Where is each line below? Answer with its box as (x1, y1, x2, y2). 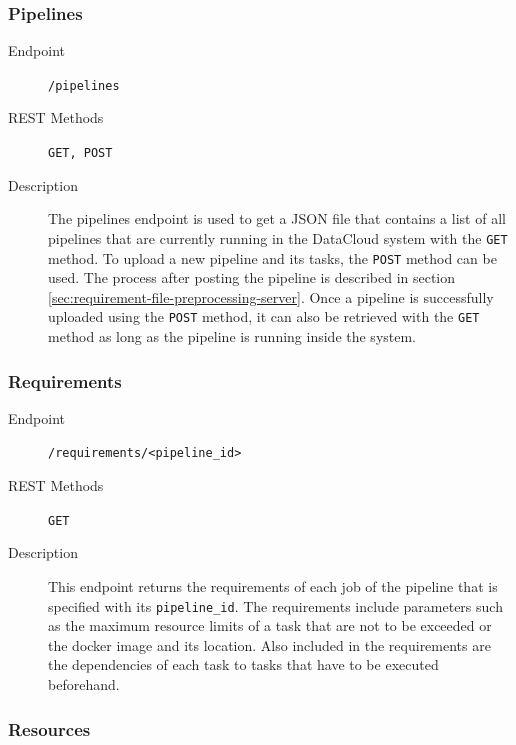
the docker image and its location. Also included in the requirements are (48, 634, 491, 655)
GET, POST (48, 146, 113, 161)
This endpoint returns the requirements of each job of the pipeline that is (48, 575, 498, 596)
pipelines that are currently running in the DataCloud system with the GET (48, 227, 508, 248)
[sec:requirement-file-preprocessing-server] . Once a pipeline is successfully (48, 286, 494, 307)
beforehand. (48, 674, 120, 694)
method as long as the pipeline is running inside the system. (48, 326, 417, 347)
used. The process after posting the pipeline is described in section (48, 267, 456, 288)
